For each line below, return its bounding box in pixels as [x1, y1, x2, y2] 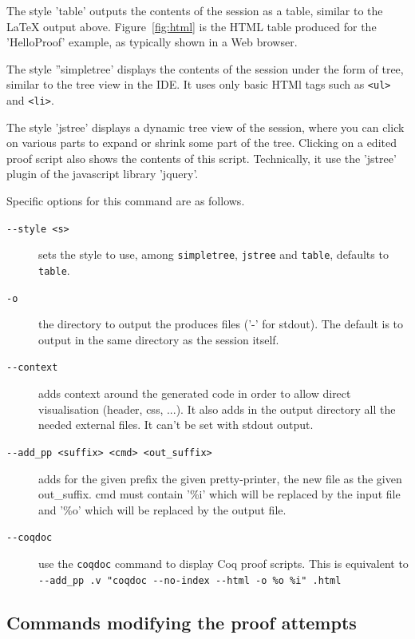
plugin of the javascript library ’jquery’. [6, 165, 199, 182]
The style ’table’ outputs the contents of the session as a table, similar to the [6, 2, 383, 18]
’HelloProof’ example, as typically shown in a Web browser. [6, 34, 298, 50]
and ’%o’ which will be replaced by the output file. [38, 501, 287, 518]
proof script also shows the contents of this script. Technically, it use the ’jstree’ [6, 149, 397, 166]
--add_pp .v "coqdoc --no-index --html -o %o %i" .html [38, 574, 342, 586]
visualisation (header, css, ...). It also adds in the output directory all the [38, 400, 396, 417]
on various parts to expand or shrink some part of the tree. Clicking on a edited [6, 134, 397, 151]
